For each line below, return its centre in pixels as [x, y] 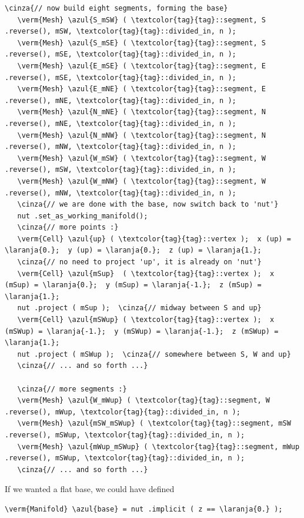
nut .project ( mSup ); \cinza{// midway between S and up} [139, 308]
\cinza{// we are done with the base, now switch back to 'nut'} [148, 205]
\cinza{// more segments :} [72, 389]
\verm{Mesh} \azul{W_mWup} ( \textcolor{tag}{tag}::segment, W [144, 401]
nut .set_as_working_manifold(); [83, 216]
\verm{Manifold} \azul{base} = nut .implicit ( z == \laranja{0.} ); [144, 509]
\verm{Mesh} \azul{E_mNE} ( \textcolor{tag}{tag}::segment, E [141, 89]
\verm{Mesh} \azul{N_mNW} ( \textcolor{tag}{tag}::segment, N [141, 135]
